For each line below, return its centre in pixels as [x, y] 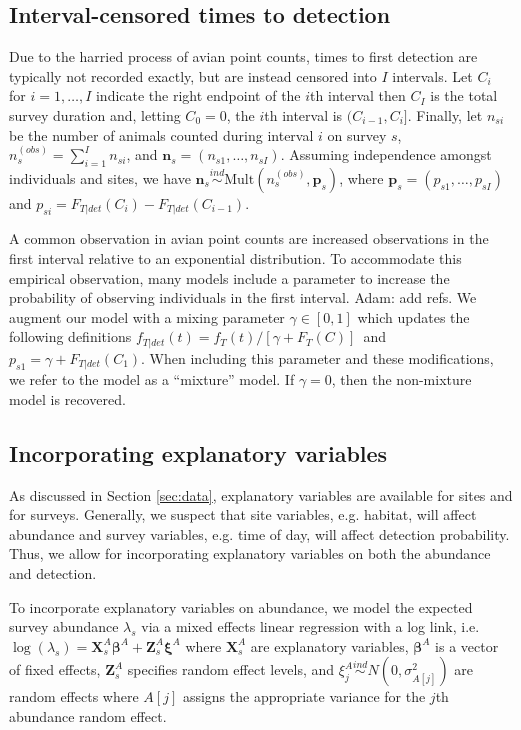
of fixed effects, [55, 669]
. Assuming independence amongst [386, 154]
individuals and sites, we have [100, 177]
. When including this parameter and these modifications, [317, 357]
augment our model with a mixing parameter [147, 316]
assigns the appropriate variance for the [304, 696]
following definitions [70, 336]
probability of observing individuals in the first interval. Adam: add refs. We [243, 297]
